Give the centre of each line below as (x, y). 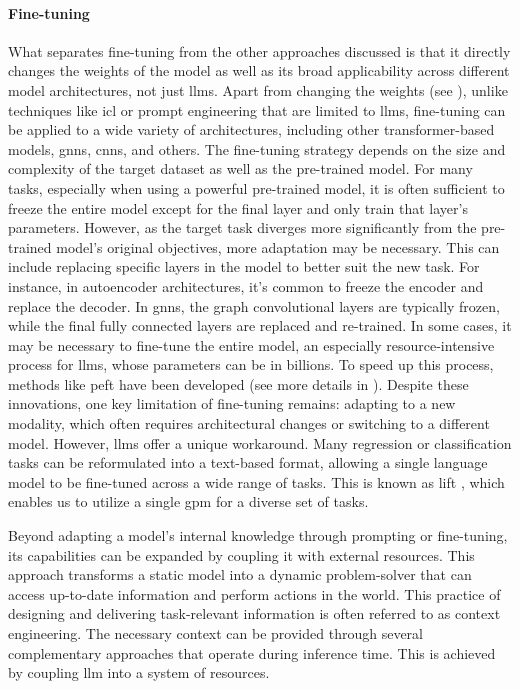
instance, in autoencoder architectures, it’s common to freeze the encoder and (246, 285)
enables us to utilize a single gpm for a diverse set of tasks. (188, 501)
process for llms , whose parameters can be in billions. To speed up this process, (251, 364)
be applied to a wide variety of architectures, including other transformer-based (251, 129)
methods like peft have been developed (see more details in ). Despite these (238, 383)
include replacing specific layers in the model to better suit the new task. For (244, 266)
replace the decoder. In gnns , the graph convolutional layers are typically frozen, (254, 305)
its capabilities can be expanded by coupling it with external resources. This (241, 554)
